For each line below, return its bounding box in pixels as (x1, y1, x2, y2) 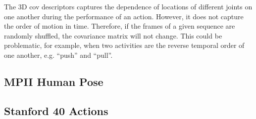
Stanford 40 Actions (4, 103, 108, 118)
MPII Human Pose (4, 74, 103, 89)
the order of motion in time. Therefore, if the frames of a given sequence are (4, 21, 235, 31)
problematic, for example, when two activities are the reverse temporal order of (4, 40, 245, 50)
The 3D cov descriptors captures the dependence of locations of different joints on (4, 1, 253, 11)
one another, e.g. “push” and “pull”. (4, 49, 113, 60)
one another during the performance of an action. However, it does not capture (4, 11, 244, 21)
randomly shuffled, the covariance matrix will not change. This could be (4, 30, 222, 40)
